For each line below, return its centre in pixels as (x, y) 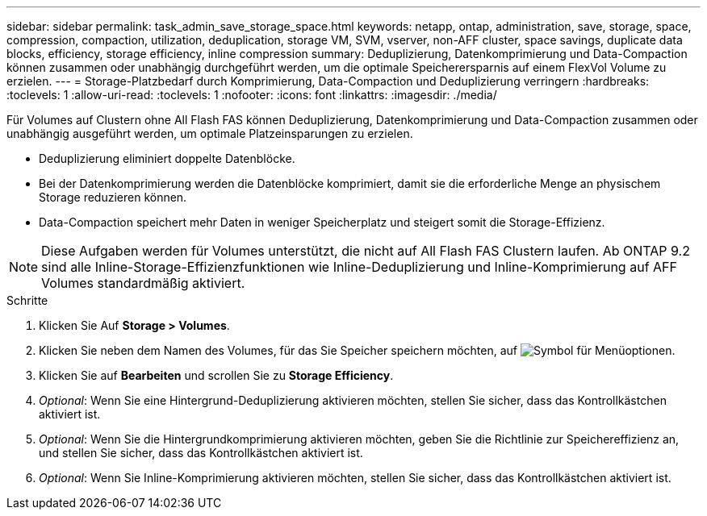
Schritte (27, 300)
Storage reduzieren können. (113, 197)
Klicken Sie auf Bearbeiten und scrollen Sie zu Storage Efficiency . (216, 375)
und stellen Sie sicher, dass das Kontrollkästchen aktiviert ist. (201, 453)
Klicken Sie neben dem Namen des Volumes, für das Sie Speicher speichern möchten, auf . (357, 350)
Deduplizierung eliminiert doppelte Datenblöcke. (167, 158)
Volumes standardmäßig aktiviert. (143, 283)
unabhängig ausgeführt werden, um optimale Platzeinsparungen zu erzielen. (210, 133)
